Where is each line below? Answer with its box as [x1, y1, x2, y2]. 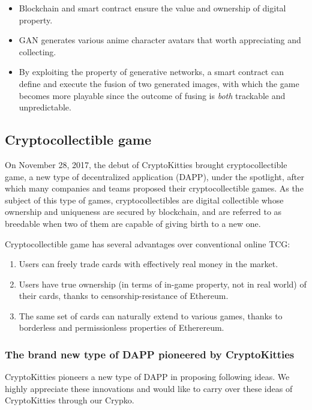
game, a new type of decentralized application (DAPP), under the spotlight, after [5, 170, 304, 182]
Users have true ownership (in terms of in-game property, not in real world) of [19, 277, 307, 290]
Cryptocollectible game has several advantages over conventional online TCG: [5, 237, 290, 250]
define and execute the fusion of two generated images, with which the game [19, 77, 299, 89]
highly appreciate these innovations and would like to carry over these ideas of [5, 382, 293, 394]
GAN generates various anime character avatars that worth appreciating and [19, 34, 301, 46]
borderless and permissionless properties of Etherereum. [19, 321, 224, 334]
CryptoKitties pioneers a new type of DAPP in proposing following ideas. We [5, 370, 290, 383]
